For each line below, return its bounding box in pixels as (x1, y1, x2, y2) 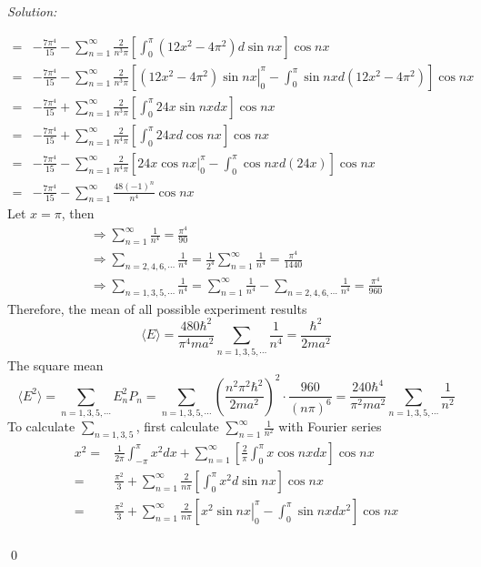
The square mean (7, 355, 104, 374)
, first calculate (135, 417, 219, 436)
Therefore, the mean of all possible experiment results (7, 299, 307, 318)
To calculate (7, 417, 75, 436)
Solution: (7, 2, 57, 20)
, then (61, 204, 95, 223)
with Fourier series (278, 417, 382, 436)
